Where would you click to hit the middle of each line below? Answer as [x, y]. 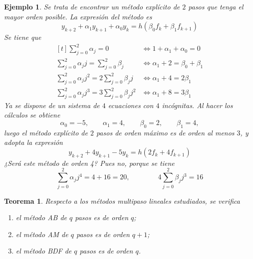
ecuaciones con [131, 105]
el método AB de [41, 217]
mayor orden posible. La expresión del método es [78, 16]
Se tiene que [23, 37]
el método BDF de [44, 251]
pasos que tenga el [216, 6]
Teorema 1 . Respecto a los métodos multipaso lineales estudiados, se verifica [122, 200]
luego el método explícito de [46, 132]
